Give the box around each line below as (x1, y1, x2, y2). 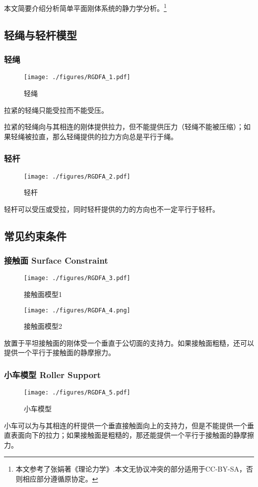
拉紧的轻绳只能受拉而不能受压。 (4, 104, 108, 115)
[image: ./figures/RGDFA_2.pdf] (24, 173, 130, 180)
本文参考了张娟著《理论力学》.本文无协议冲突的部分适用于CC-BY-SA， (15, 464, 246, 474)
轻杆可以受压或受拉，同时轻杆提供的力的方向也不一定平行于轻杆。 (4, 203, 219, 214)
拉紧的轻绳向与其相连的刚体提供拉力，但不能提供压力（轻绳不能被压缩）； (4, 121, 244, 132)
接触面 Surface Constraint (4, 254, 108, 267)
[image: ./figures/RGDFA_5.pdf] (24, 389, 130, 396)
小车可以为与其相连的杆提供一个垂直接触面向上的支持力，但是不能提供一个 (4, 420, 247, 430)
